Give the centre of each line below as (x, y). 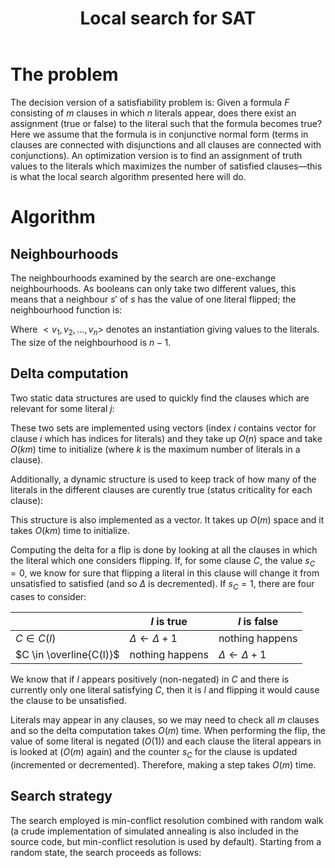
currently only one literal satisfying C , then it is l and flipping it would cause (165, 690)
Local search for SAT (168, 18)
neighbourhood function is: (66, 309)
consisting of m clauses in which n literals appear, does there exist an (153, 113)
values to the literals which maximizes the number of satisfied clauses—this (166, 166)
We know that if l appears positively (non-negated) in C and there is (150, 679)
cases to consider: (48, 597)
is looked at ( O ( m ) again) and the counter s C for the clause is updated (154, 753)
